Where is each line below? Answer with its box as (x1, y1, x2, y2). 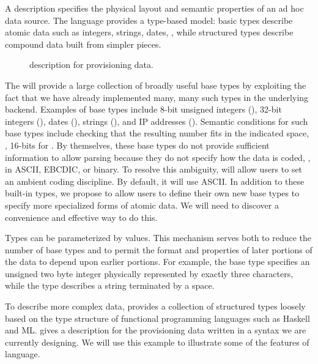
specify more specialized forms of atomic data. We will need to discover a (5, 198, 279, 211)
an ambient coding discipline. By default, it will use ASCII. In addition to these (5, 174, 305, 187)
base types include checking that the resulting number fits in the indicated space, (5, 127, 309, 139)
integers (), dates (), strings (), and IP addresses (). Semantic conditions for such (5, 114, 308, 127)
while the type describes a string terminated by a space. (5, 279, 215, 292)
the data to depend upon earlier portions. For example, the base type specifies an (5, 255, 310, 268)
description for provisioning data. (29, 58, 153, 71)
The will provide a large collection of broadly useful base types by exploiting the (5, 78, 306, 91)
